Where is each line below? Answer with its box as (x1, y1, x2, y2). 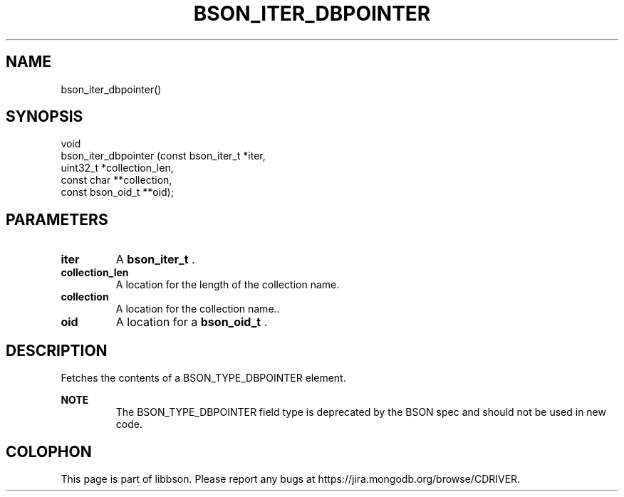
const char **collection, (61, 174, 172, 187)
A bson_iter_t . (115, 252, 195, 267)
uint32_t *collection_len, (61, 162, 174, 174)
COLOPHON (6, 442, 92, 461)
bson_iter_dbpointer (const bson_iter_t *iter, (61, 150, 266, 162)
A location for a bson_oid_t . (115, 315, 268, 330)
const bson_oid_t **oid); (61, 186, 174, 199)
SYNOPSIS (6, 108, 83, 126)
